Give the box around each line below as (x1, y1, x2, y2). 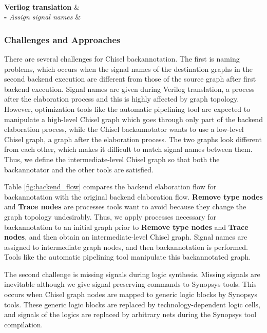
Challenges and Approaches (4, 33, 121, 46)
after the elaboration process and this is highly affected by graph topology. (4, 93, 239, 104)
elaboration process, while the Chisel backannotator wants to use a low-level (4, 124, 244, 134)
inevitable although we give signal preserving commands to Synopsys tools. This (4, 279, 257, 289)
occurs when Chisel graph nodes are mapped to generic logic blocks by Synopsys (4, 289, 257, 300)
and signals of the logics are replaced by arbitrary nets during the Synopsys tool (4, 309, 257, 320)
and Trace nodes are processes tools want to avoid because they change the (4, 201, 246, 212)
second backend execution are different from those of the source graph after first (4, 73, 256, 84)
